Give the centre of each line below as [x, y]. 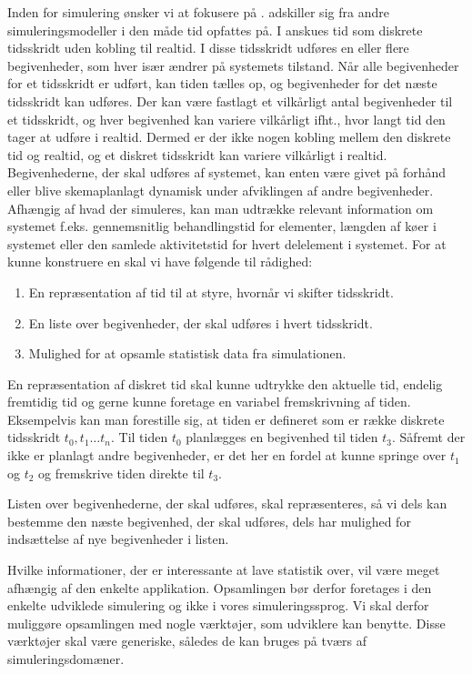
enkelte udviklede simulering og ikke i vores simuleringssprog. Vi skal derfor [218, 605]
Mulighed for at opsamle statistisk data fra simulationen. [187, 353]
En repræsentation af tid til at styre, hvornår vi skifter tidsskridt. [211, 292]
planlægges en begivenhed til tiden [282, 437]
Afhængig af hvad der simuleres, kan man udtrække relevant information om [221, 208]
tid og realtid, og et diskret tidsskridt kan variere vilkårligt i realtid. [197, 154]
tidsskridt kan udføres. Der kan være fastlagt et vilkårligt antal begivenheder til [230, 101]
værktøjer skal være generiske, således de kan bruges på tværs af [187, 641]
